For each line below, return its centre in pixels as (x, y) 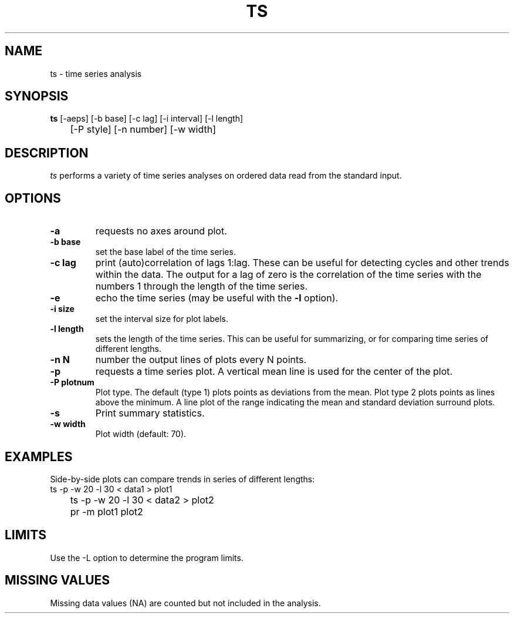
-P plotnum (72, 382)
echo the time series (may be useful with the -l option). (217, 298)
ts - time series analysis (96, 73)
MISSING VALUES (58, 580)
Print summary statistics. (150, 413)
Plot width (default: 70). (141, 434)
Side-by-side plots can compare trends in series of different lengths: (182, 479)
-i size (62, 309)
